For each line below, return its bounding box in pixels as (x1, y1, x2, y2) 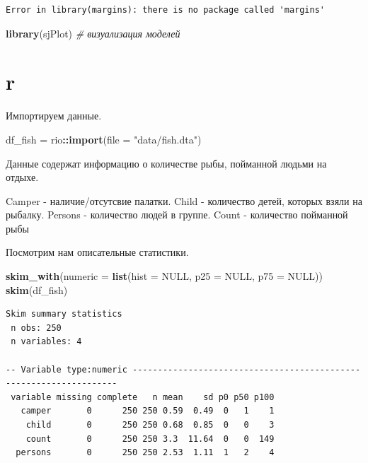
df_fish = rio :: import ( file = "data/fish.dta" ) (6, 131, 202, 146)
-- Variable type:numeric (6, 364, 127, 375)
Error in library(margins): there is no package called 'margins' (6, 5, 326, 15)
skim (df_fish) (6, 282, 68, 297)
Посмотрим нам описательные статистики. (6, 245, 189, 259)
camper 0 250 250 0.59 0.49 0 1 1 (21, 406, 275, 416)
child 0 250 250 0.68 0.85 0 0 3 (25, 420, 275, 430)
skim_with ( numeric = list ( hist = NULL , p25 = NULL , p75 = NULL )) (6, 269, 323, 283)
